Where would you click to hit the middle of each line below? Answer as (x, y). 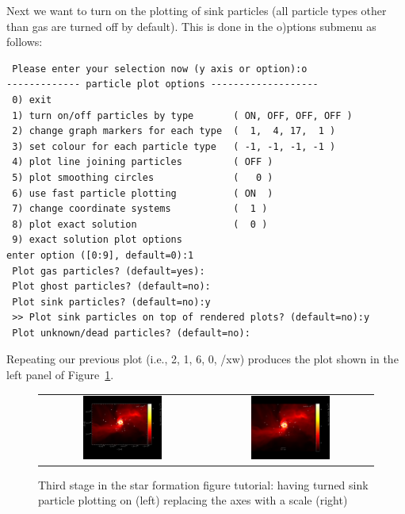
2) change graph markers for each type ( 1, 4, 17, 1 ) (174, 131)
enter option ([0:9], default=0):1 (100, 255)
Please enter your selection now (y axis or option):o (160, 69)
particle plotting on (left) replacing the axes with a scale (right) (193, 500)
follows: (25, 42)
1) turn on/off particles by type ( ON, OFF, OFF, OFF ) (182, 115)
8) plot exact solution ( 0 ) (140, 224)
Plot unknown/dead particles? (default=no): (131, 333)
